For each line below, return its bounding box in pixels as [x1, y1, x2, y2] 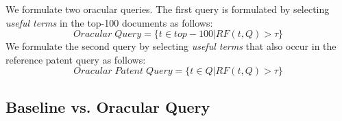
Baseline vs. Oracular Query [5, 96, 210, 117]
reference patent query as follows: [5, 52, 146, 66]
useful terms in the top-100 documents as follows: [5, 15, 213, 29]
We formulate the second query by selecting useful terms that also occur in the [5, 39, 337, 53]
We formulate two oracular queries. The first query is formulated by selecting [5, 2, 330, 16]
